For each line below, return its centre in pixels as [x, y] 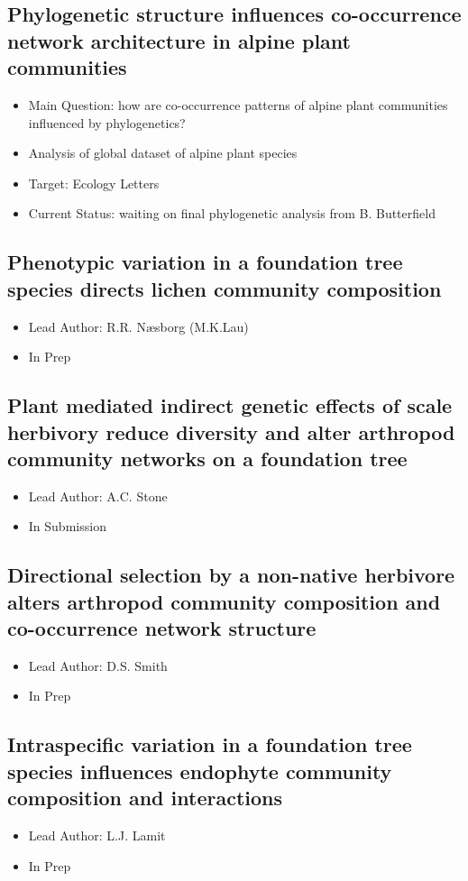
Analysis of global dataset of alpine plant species [163, 153]
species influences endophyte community [200, 771]
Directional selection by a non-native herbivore [231, 575]
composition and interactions [145, 798]
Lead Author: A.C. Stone [98, 496]
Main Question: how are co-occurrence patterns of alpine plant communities [238, 104]
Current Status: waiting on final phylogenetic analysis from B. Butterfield [232, 213]
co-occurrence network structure [162, 628]
